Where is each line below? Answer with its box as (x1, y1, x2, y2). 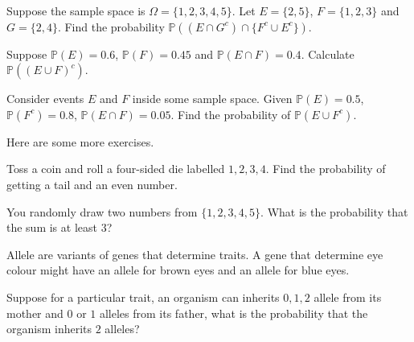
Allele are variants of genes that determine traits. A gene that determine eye (6, 245, 383, 262)
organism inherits (6, 320, 92, 337)
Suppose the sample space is (6, 2, 146, 19)
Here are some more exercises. (6, 133, 154, 150)
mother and (6, 304, 64, 321)
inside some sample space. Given (132, 90, 293, 107)
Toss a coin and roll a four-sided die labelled (6, 160, 225, 177)
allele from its (314, 288, 382, 305)
